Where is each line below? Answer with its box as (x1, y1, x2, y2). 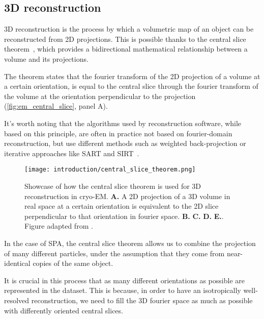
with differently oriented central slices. (4, 305, 123, 315)
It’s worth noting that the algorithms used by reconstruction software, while (4, 117, 242, 128)
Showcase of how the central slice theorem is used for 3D (24, 180, 201, 191)
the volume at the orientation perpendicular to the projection (4, 90, 196, 101)
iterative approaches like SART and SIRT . (4, 148, 139, 158)
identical (4, 258, 31, 268)
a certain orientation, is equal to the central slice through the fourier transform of (4, 81, 258, 91)
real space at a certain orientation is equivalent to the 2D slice (24, 201, 219, 211)
